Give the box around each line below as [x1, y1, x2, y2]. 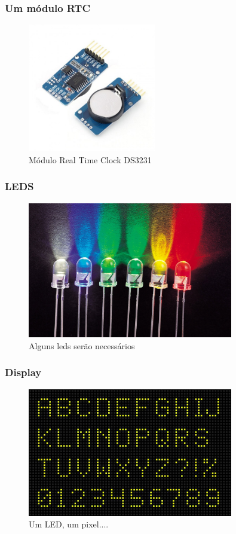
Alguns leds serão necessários [29, 339, 135, 352]
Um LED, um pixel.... [29, 518, 109, 530]
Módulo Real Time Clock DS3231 [29, 153, 152, 166]
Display [5, 365, 42, 380]
